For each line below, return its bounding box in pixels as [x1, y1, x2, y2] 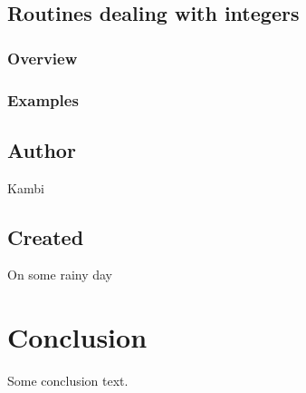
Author [7, 135, 76, 163]
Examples [7, 88, 79, 111]
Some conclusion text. [7, 371, 129, 390]
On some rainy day [7, 265, 113, 284]
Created [7, 222, 84, 251]
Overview [7, 46, 78, 69]
